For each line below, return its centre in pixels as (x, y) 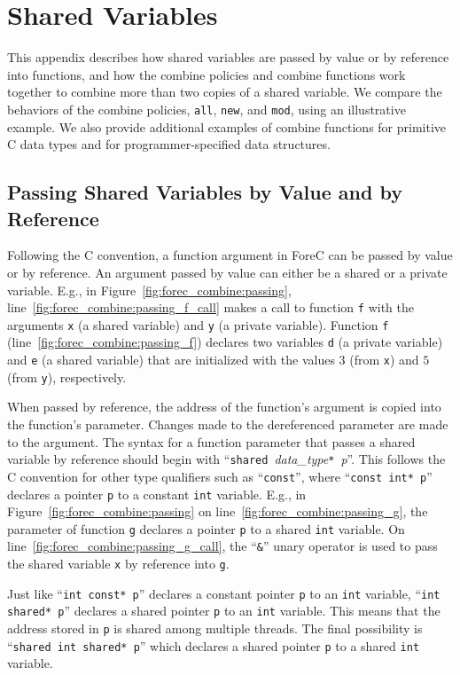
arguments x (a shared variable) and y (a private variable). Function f (198, 324)
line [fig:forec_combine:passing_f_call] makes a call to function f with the (211, 307)
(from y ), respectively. (67, 377)
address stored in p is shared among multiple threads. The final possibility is (215, 628)
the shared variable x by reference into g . (118, 564)
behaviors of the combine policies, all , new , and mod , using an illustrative (207, 109)
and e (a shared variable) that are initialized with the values (171, 360)
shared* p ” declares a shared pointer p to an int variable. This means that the (224, 611)
